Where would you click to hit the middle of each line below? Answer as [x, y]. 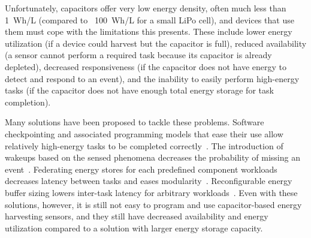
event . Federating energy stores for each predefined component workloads [141, 169]
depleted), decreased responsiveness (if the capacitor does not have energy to [146, 66]
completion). [28, 102]
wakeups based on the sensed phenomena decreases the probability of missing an [153, 157]
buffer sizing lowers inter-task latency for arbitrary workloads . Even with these [151, 192]
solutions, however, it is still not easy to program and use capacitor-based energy [153, 204]
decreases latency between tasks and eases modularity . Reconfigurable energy [149, 181]
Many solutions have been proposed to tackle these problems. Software [135, 122]
